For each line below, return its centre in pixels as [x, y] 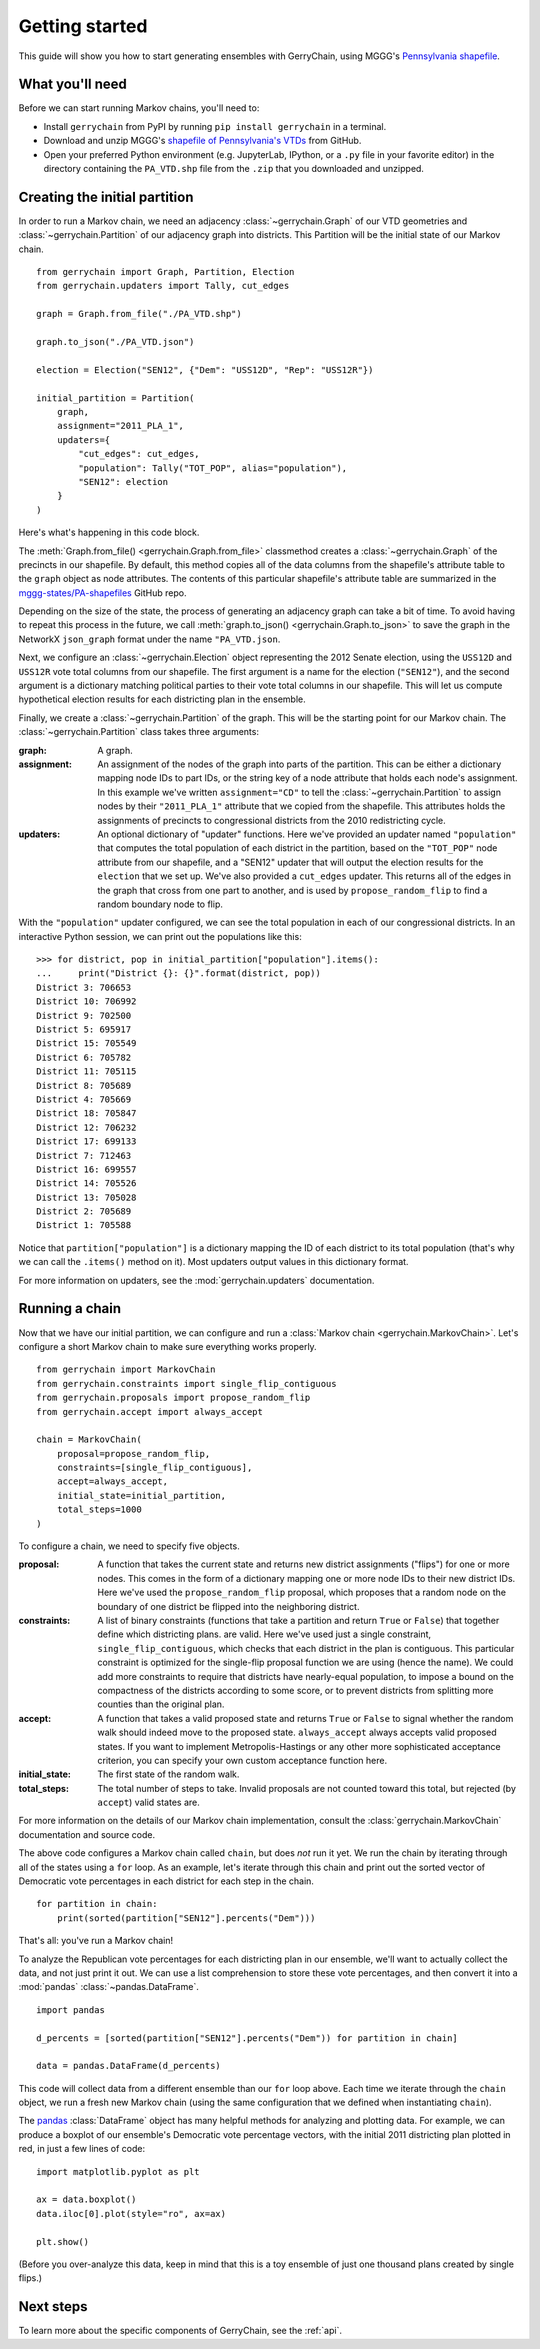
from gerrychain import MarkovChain [126, 1369]
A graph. [115, 750]
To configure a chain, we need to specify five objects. [129, 1546]
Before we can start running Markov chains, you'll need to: [139, 108]
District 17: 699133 [86, 1141]
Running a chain [70, 1308]
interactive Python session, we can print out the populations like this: [160, 936]
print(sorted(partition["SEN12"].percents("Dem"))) [186, 1918]
